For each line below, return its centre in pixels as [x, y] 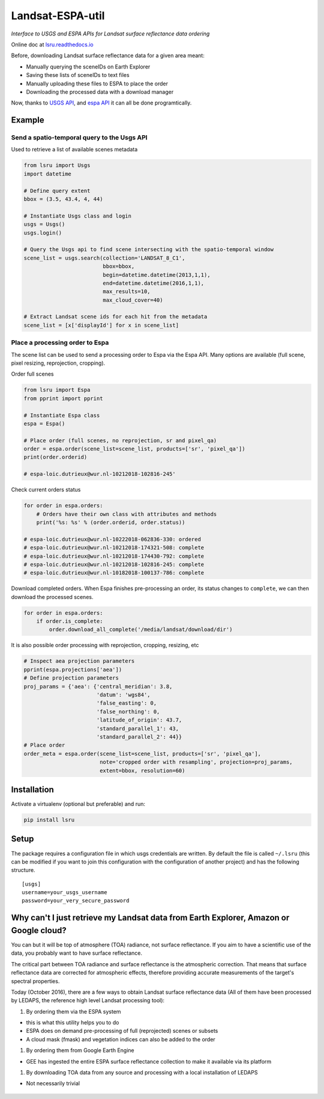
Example [28, 120]
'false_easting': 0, [127, 703]
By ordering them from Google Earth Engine [80, 1050]
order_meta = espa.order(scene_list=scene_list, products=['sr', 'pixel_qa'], [142, 753]
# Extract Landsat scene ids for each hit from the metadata [115, 317]
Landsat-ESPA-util [58, 16]
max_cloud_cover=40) [133, 300]
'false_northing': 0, [128, 711]
